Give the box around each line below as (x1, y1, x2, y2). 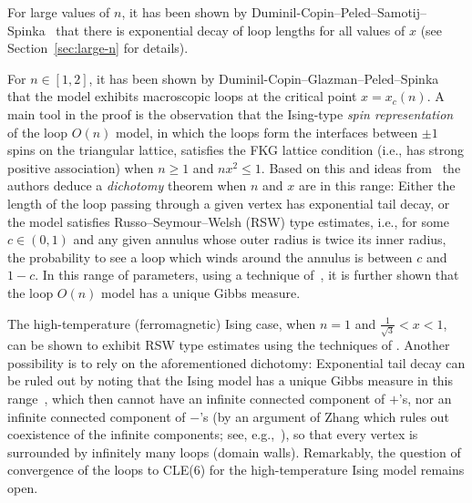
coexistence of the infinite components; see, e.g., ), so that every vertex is (7, 425, 418, 444)
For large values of (7, 3, 110, 21)
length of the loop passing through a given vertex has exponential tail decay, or (7, 193, 450, 212)
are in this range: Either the (298, 176, 456, 195)
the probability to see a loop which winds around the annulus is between (7, 247, 413, 266)
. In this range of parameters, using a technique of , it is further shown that (35, 265, 459, 284)
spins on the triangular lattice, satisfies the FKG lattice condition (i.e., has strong (7, 140, 465, 159)
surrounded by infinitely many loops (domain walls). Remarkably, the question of (7, 442, 461, 461)
